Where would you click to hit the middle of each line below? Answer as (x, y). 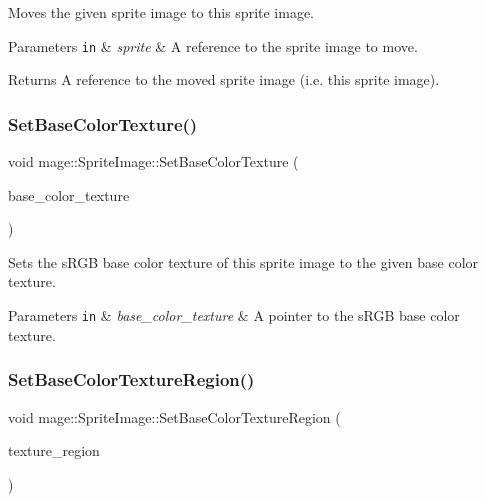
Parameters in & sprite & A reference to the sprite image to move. (213, 45)
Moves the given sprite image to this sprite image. (161, 12)
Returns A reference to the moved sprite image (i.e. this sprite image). (224, 79)
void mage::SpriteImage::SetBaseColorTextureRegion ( (174, 416)
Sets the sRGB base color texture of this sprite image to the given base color (243, 261)
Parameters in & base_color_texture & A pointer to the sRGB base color (234, 315)
